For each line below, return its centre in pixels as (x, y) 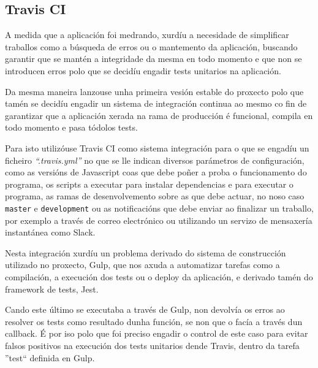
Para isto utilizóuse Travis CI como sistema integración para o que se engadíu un (157, 148)
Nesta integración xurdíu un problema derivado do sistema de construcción (146, 252)
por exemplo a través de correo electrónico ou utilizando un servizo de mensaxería (159, 220)
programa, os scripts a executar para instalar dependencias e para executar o (149, 184)
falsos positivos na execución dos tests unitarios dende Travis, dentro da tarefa (152, 345)
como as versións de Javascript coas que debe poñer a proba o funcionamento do (156, 172)
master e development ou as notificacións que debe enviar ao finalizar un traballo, (159, 208)
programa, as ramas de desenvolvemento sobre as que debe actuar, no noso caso (155, 196)
